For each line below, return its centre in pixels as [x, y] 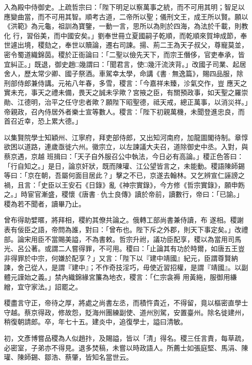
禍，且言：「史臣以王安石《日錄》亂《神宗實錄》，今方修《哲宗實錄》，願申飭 [124, 184]
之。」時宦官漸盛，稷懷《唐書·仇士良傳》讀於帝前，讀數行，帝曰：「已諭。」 [124, 194]
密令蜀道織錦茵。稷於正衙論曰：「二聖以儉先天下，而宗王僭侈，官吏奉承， [121, 54]
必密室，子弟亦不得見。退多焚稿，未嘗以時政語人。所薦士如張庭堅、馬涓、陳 [126, 347]
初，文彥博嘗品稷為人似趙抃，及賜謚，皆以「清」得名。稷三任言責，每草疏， [126, 338]
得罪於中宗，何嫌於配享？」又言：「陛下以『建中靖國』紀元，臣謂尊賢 [121, 258]
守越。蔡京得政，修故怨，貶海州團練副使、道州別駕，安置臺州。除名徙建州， [126, 312]
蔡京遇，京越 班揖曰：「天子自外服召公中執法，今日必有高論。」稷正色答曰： [124, 156]
